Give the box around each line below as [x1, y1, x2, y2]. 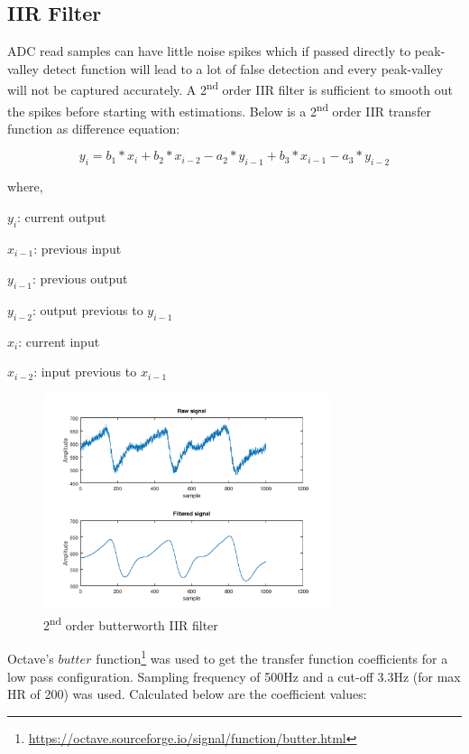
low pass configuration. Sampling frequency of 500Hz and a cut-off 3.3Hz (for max [7, 666, 461, 685]
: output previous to [32, 301, 143, 320]
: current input [18, 331, 100, 350]
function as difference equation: [7, 118, 180, 137]
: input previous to [33, 362, 137, 381]
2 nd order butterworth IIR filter [43, 613, 218, 634]
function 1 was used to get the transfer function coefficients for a [96, 647, 448, 668]
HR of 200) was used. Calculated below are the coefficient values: [7, 684, 367, 703]
